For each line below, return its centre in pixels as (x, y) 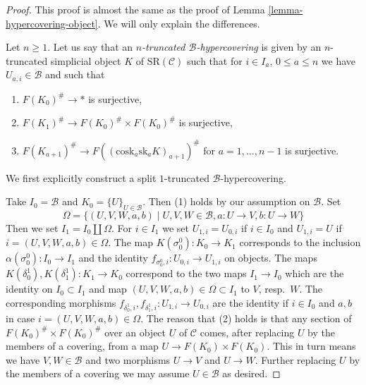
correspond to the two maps (186, 273)
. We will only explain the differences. (179, 23)
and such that (75, 74)
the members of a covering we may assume (98, 373)
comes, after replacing (247, 332)
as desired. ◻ (251, 373)
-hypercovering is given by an (259, 47)
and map (108, 289)
